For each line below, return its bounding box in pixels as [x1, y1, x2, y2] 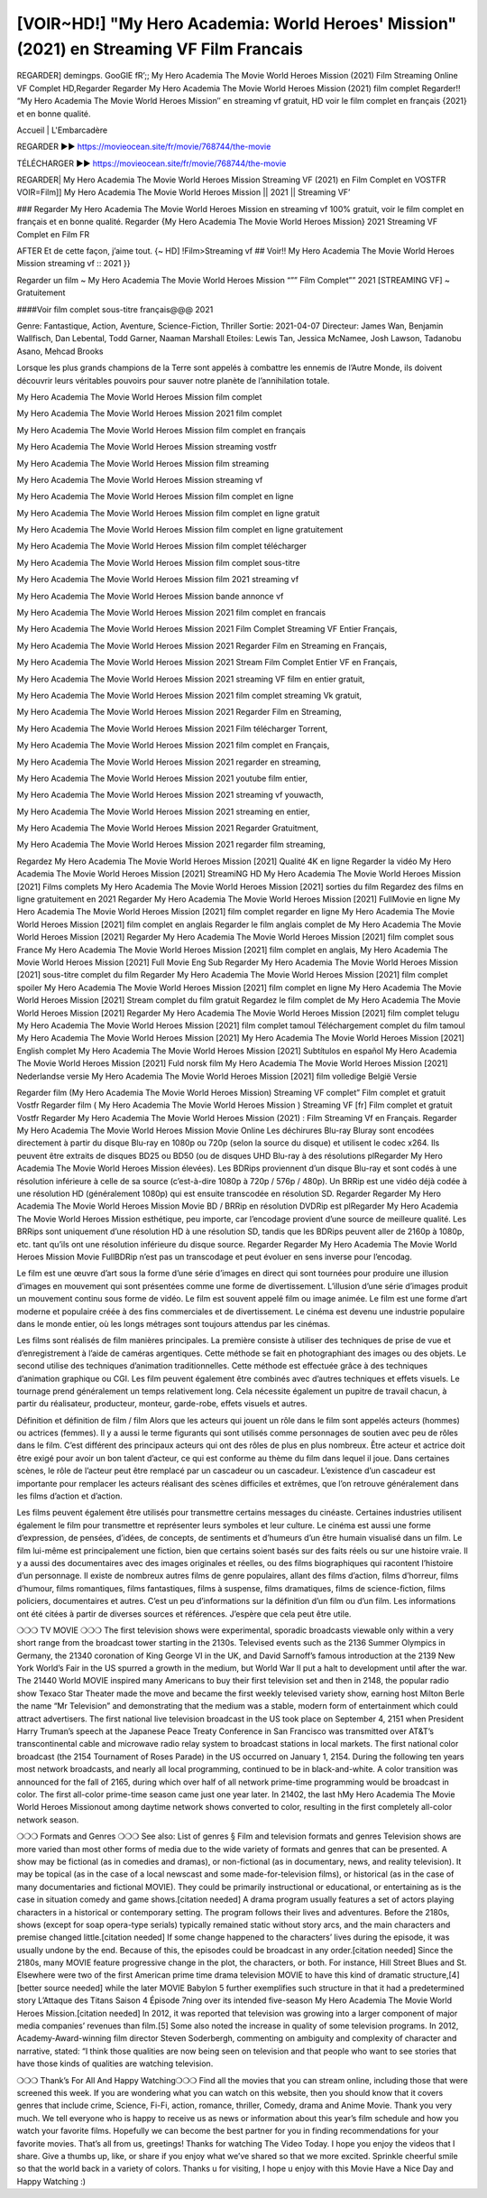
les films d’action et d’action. [16, 1490, 123, 1502]
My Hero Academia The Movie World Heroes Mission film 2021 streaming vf [16, 574, 299, 585]
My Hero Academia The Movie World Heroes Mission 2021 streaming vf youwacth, [16, 790, 324, 801]
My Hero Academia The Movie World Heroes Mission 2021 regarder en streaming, [16, 756, 322, 767]
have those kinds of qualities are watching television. [16, 2058, 214, 2069]
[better [16, 1982, 42, 1993]
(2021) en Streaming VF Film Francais [16, 39, 304, 59]
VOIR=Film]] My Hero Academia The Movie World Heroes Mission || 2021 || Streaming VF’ [16, 187, 351, 198]
